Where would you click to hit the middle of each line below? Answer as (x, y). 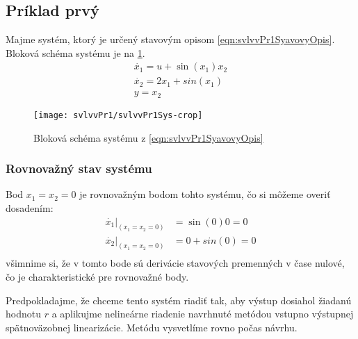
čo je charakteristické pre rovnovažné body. (97, 276)
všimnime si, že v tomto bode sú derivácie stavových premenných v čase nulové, (175, 263)
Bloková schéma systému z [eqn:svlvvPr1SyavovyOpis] (148, 137)
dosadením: (30, 208)
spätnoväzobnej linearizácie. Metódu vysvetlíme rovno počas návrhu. (152, 327)
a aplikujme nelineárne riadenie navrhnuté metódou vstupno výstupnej (203, 314)
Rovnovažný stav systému (79, 168)
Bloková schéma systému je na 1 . (75, 52)
